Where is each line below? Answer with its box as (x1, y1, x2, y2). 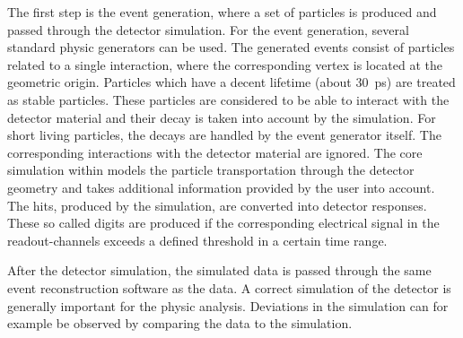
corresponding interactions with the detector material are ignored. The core (7, 143, 423, 161)
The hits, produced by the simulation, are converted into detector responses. (7, 195, 427, 214)
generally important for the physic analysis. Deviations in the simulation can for (7, 296, 449, 315)
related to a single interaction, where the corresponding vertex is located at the (7, 55, 443, 74)
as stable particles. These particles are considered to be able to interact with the (7, 90, 450, 108)
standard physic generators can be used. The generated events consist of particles (7, 38, 455, 56)
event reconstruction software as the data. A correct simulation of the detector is (7, 278, 451, 297)
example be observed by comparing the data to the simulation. (7, 314, 353, 333)
